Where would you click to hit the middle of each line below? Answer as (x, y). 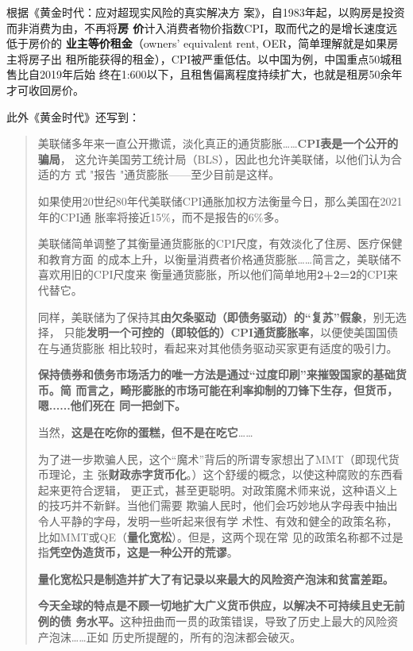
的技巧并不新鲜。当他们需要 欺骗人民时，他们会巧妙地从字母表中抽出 (218, 505)
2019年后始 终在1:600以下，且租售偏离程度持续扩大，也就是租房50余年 (221, 74)
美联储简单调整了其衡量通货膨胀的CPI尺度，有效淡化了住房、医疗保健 (220, 243)
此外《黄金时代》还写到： (73, 116)
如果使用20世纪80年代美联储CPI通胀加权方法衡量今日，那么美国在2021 (220, 200)
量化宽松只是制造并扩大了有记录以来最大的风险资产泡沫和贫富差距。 (216, 578)
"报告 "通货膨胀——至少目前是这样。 (185, 174)
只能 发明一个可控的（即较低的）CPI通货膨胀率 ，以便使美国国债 (231, 332)
